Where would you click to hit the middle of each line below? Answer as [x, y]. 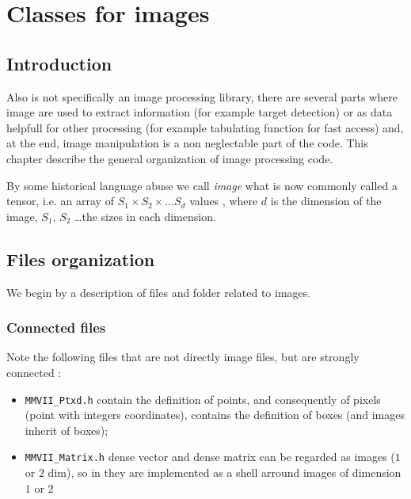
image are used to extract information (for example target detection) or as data [200, 112]
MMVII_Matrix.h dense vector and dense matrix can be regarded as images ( [210, 457]
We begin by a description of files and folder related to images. [159, 292]
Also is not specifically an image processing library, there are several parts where [202, 96]
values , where [224, 201]
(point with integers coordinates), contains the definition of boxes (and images [215, 415]
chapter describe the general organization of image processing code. [170, 158]
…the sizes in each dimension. [145, 216]
